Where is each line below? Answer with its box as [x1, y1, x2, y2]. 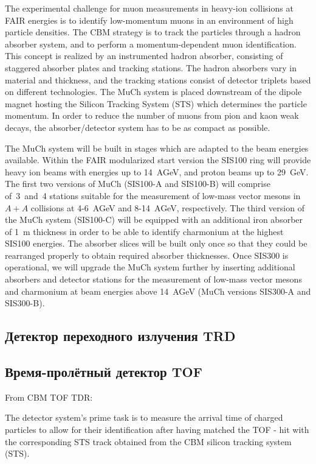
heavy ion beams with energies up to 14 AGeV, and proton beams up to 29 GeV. [5, 165, 309, 178]
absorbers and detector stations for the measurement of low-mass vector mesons [5, 273, 302, 286]
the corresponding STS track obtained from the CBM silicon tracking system [5, 435, 292, 448]
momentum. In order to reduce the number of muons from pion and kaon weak [5, 109, 299, 122]
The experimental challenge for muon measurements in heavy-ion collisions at [5, 2, 294, 14]
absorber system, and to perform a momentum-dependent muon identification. [5, 37, 297, 50]
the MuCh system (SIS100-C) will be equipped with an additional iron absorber [5, 213, 303, 226]
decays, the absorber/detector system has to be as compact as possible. [5, 121, 270, 133]
